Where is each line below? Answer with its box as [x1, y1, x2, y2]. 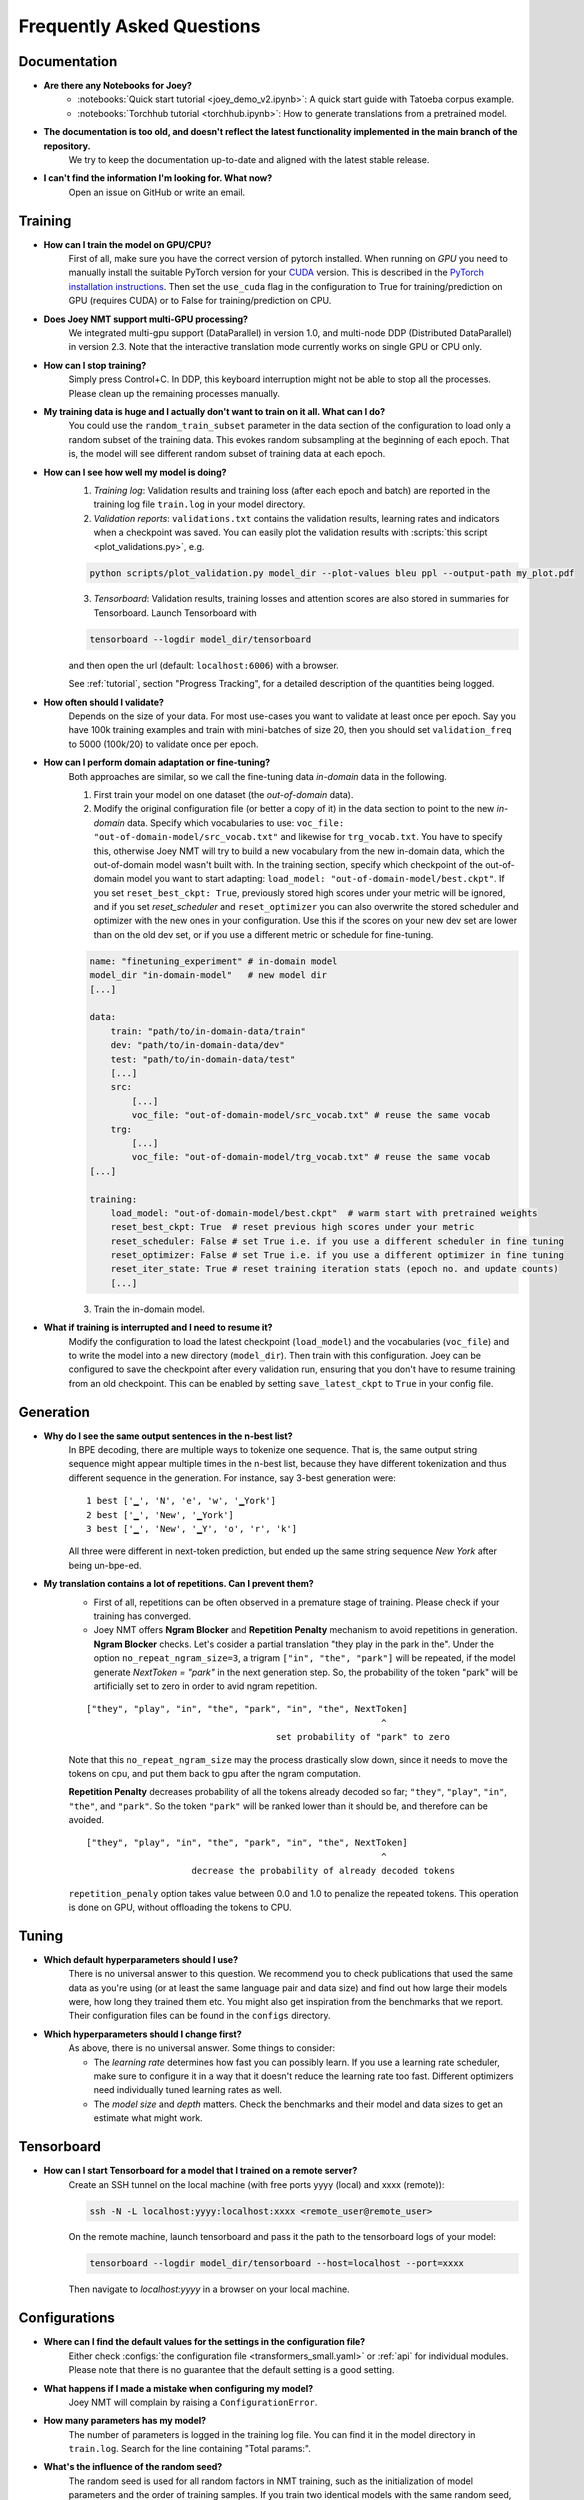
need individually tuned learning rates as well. [93, 2084, 283, 2096]
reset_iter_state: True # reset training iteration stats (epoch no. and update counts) [110, 1263, 559, 1275]
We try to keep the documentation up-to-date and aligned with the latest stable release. [68, 154, 430, 166]
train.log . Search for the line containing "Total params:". [68, 2443, 312, 2455]
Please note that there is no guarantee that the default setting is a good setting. [68, 2364, 395, 2376]
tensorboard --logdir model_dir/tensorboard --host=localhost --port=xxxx [89, 2258, 465, 2269]
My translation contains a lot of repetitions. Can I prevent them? [43, 1578, 314, 1590]
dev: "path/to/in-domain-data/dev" [110, 1040, 285, 1051]
